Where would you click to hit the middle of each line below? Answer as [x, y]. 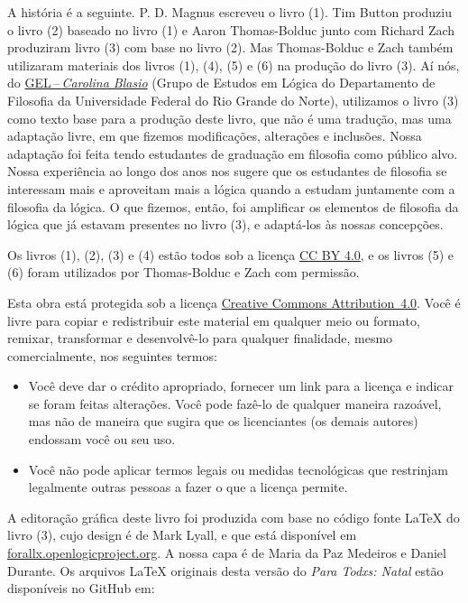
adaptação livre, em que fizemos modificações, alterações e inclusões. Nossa [215, 136]
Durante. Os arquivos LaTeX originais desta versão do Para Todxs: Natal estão [225, 570]
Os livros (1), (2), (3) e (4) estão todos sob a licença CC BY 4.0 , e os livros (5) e [231, 254]
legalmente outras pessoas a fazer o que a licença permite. [188, 487]
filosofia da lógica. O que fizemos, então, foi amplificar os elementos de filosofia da [233, 206]
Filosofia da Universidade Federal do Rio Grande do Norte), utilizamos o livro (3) [233, 100]
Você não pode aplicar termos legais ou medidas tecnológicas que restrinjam [239, 469]
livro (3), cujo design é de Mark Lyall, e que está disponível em [182, 535]
